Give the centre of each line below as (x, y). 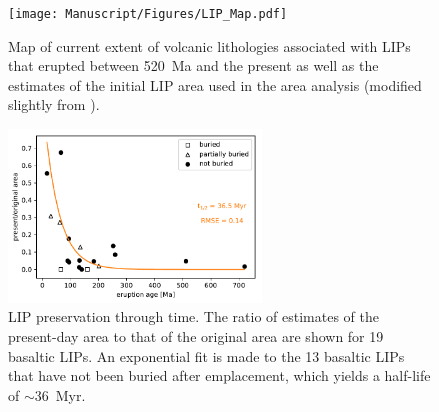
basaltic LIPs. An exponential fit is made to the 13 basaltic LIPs (206, 355)
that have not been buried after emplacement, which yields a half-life (219, 375)
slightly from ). (54, 104)
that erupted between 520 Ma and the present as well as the (193, 65)
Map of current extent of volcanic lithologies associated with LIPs (209, 45)
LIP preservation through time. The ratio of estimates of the (193, 316)
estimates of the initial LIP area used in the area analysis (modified (215, 84)
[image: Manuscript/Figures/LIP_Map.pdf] (148, 14)
